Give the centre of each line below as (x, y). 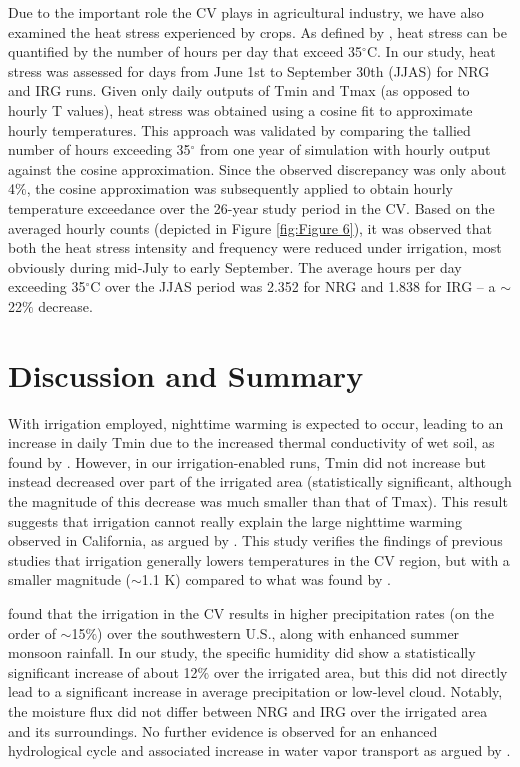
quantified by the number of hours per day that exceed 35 (185, 51)
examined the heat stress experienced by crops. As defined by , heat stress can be (257, 31)
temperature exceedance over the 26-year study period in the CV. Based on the (251, 207)
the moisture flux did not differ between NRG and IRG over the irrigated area (248, 710)
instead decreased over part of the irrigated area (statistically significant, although (260, 481)
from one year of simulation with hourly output (345, 149)
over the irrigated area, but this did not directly (360, 671)
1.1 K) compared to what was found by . (266, 579)
